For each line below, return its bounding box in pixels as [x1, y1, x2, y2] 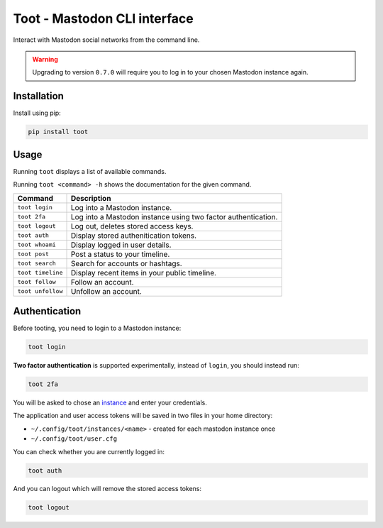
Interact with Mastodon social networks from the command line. [13, 35, 200, 44]
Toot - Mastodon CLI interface [13, 11, 194, 26]
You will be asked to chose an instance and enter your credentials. [13, 398, 207, 407]
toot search [17, 260, 56, 267]
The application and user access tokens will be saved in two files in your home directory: [13, 412, 273, 420]
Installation [13, 90, 64, 102]
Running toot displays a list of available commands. [13, 167, 167, 175]
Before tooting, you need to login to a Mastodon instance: [13, 324, 182, 333]
